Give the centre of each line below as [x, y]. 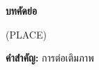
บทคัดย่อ [21, 10]
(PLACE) [26, 34]
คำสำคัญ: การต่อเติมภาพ [50, 58]
